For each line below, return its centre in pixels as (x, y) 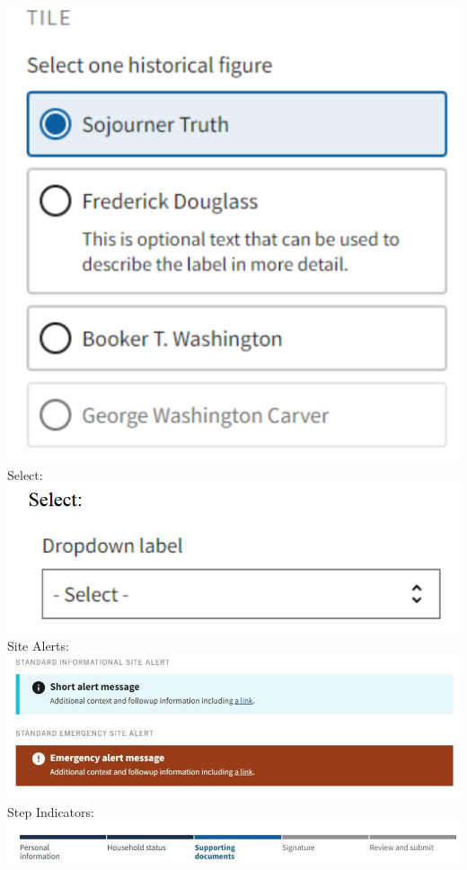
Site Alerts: (38, 646)
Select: (25, 474)
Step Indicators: (51, 812)
